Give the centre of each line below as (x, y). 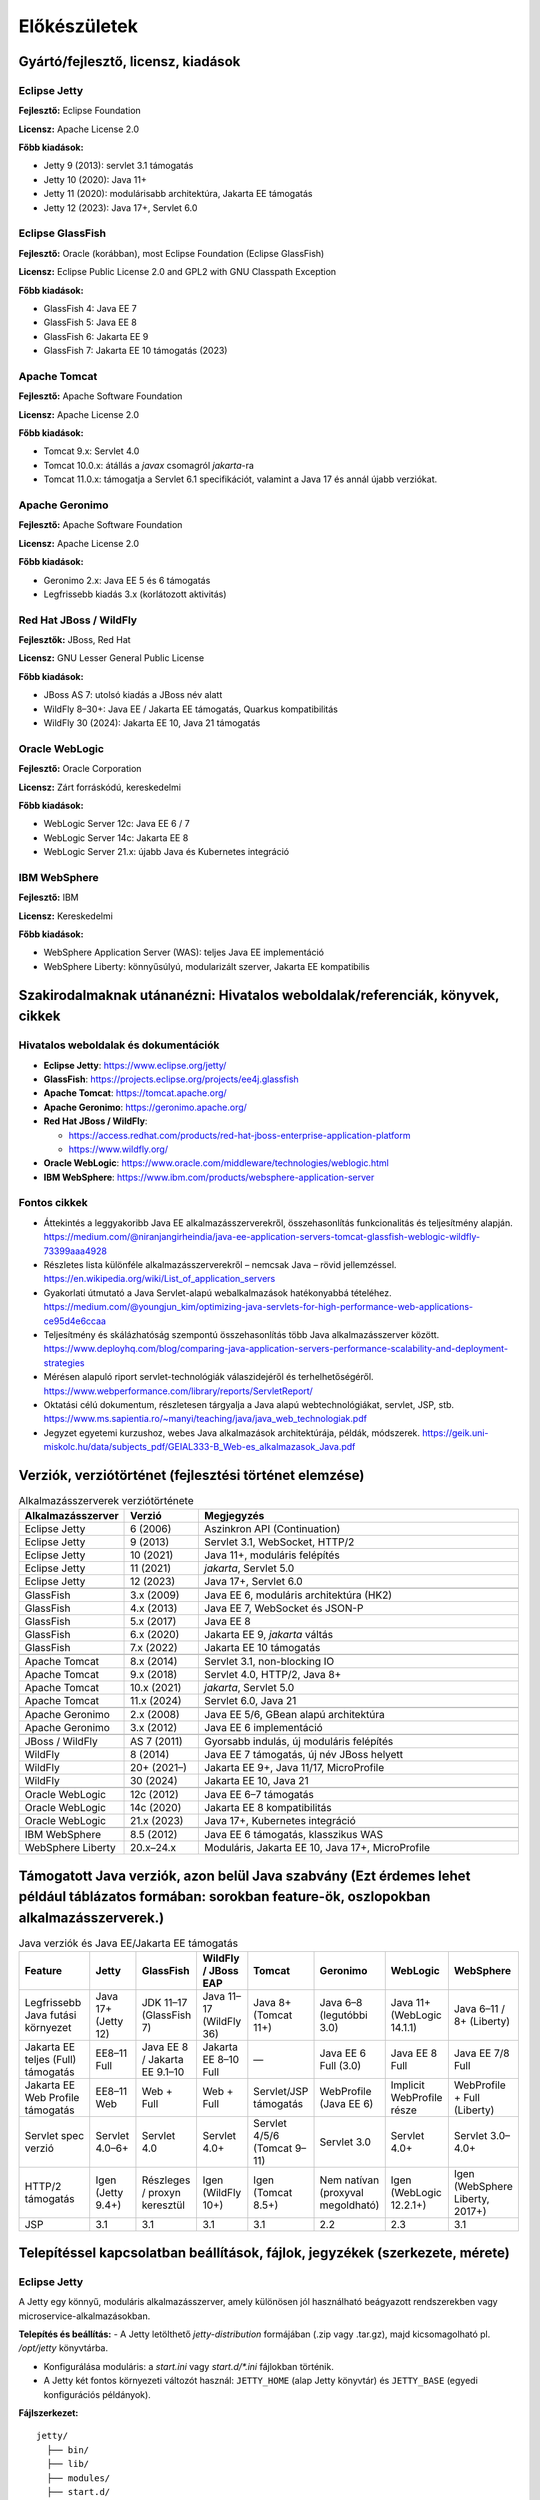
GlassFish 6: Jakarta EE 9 (96, 336)
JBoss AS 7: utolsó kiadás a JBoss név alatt (133, 695)
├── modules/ (78, 2478)
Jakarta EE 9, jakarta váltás (269, 1635)
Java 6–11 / (479, 2009)
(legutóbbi (344, 2015)
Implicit (407, 2085)
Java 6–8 (341, 2003)
